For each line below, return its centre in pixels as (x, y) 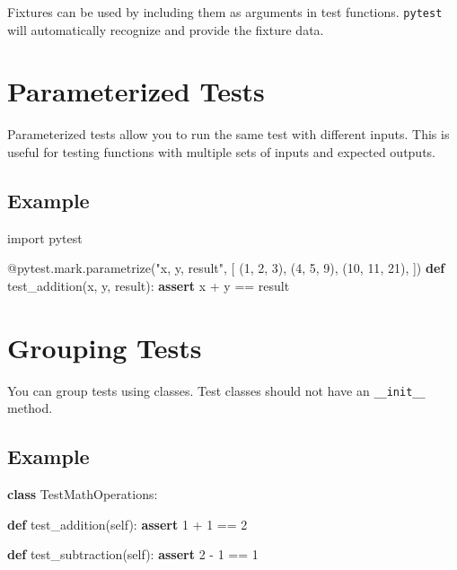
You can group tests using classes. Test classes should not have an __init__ (216, 390)
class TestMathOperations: (83, 494)
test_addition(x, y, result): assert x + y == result (149, 285)
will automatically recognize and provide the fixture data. (166, 29)
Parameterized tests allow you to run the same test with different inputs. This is (228, 134)
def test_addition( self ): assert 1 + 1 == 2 (127, 524)
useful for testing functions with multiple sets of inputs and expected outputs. (222, 151)
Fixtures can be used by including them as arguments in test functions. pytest (225, 12)
